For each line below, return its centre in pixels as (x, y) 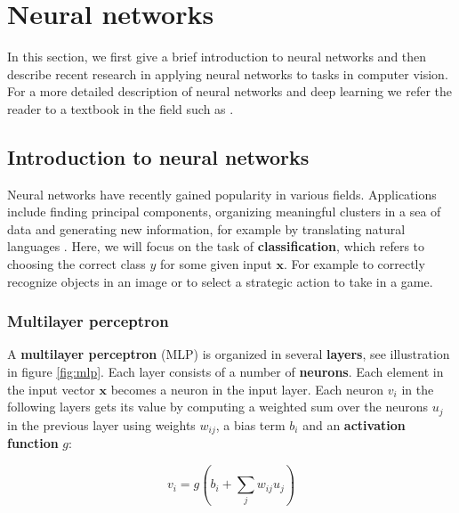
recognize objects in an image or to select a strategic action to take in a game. (220, 281)
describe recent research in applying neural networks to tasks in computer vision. (228, 73)
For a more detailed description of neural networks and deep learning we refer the (229, 91)
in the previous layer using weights (101, 424)
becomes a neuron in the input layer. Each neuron (247, 389)
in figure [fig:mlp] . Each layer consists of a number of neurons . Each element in (225, 372)
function (33, 443)
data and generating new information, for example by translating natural (206, 228)
